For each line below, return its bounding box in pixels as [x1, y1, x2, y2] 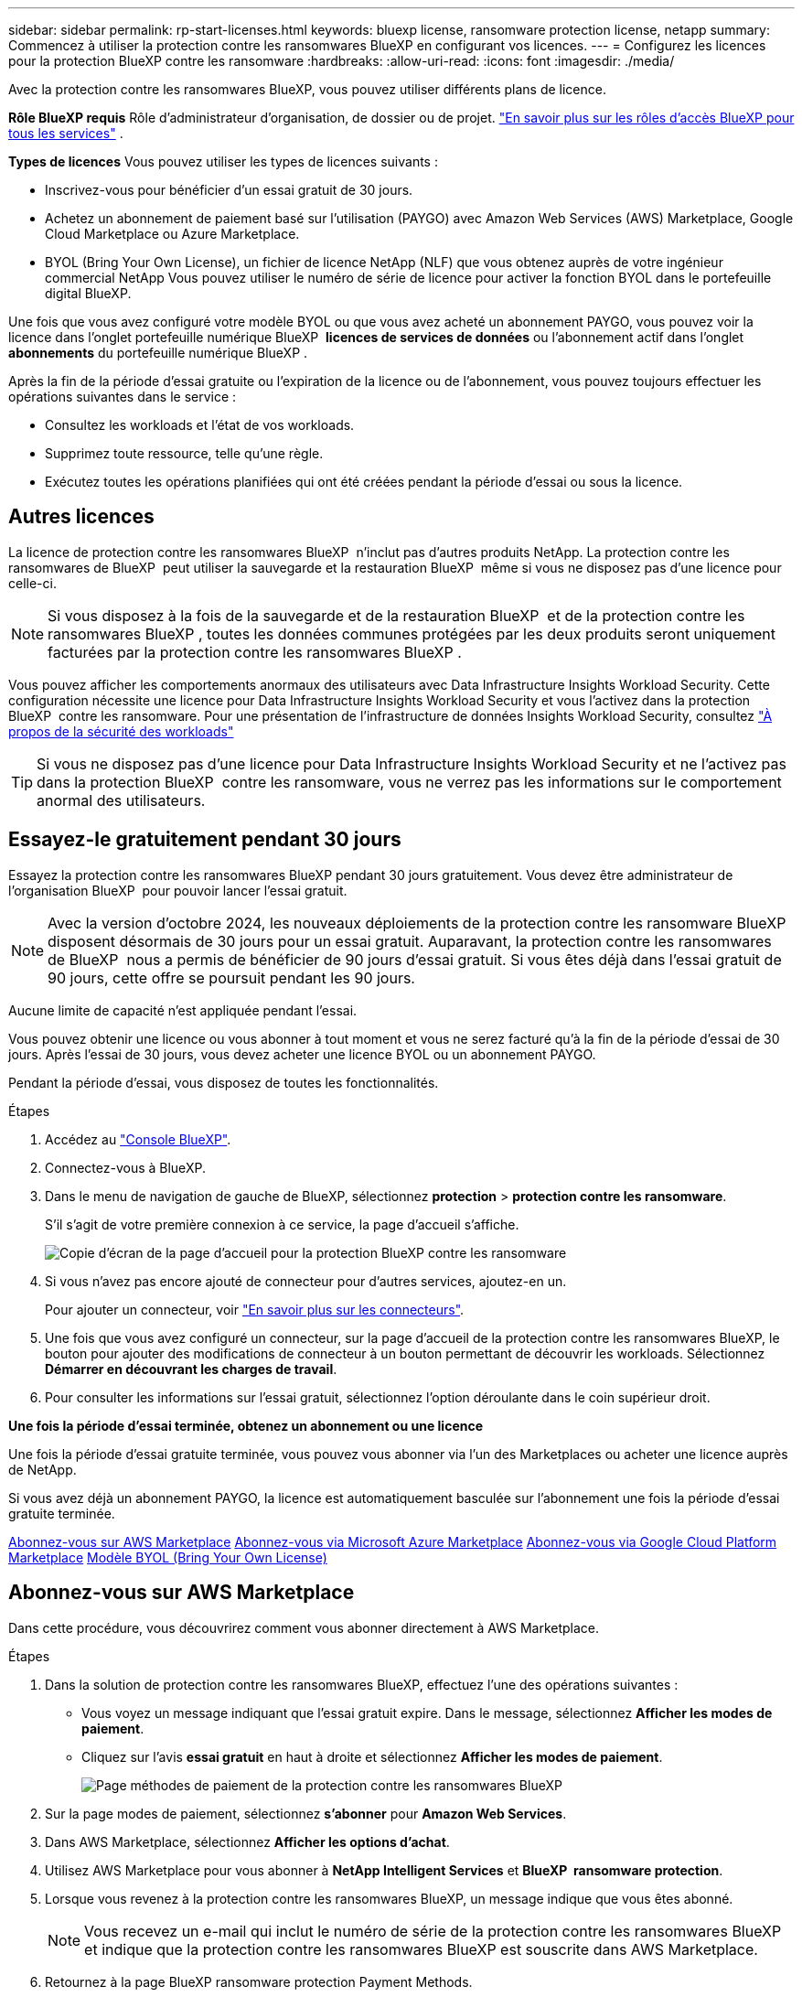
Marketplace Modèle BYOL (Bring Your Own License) [8, 1549, 327, 1565]
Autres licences [8, 505, 155, 529]
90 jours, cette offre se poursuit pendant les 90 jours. [48, 968, 415, 987]
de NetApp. [8, 1461, 77, 1477]
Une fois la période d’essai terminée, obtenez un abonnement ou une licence [8, 1417, 484, 1433]
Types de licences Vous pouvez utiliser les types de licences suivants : [8, 154, 438, 169]
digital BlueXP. [45, 285, 132, 301]
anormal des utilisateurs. [37, 790, 206, 810]
